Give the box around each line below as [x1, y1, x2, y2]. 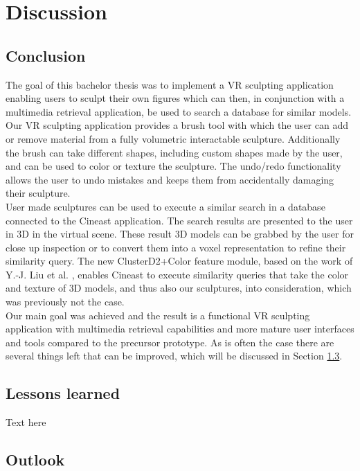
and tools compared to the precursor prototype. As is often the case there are [6, 335, 334, 349]
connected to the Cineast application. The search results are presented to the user [6, 213, 353, 227]
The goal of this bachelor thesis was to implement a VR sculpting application [6, 77, 334, 91]
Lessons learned [6, 382, 120, 404]
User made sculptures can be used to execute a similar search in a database [6, 199, 325, 213]
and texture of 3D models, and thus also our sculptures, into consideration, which [6, 281, 352, 295]
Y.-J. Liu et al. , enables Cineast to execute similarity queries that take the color [6, 267, 349, 281]
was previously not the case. [6, 294, 125, 309]
